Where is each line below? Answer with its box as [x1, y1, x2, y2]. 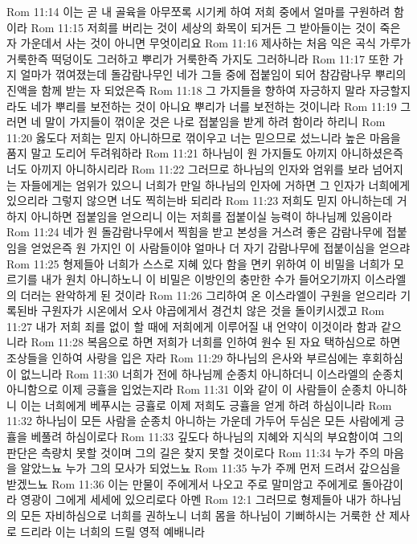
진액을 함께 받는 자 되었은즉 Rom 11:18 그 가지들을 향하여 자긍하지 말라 [6, 81, 366, 98]
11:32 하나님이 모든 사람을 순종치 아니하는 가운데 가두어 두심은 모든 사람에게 [6, 412, 390, 429]
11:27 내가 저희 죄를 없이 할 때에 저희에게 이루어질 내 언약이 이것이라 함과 [6, 317, 378, 334]
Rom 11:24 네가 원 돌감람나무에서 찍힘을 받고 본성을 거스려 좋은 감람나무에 [6, 223, 383, 240]
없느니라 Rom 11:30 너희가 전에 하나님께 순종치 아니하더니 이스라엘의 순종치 [20, 365, 403, 382]
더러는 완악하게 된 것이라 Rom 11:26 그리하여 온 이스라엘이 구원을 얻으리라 [20, 286, 397, 303]
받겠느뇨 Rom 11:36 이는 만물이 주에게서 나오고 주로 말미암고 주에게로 [6, 475, 358, 492]
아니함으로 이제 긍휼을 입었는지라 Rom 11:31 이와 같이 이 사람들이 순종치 [6, 381, 373, 398]
